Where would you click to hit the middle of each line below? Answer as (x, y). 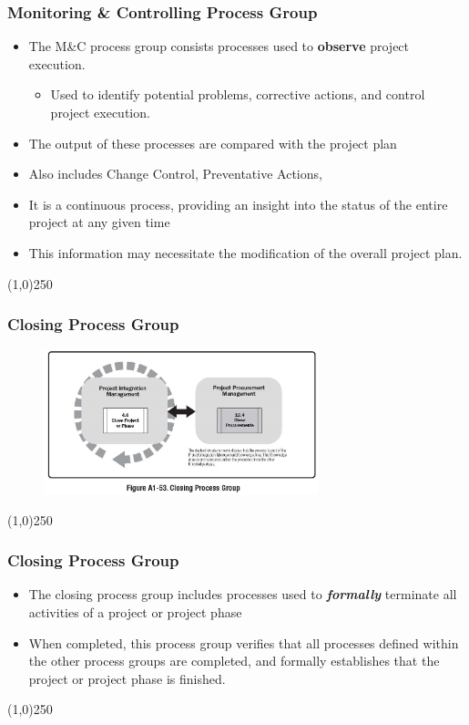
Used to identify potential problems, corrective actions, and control (238, 94)
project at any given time (99, 222)
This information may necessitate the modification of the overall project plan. (245, 252)
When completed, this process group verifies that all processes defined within (244, 642)
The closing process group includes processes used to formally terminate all (243, 594)
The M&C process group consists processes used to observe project (219, 46)
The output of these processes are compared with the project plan (213, 143)
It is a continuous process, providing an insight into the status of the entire (238, 204)
